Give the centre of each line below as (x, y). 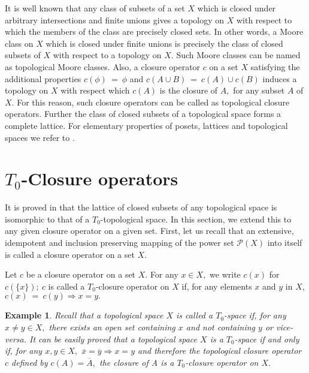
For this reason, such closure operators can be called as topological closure (153, 102)
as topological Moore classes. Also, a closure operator (103, 66)
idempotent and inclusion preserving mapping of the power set (119, 243)
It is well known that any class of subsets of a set (95, 8)
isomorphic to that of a (47, 219)
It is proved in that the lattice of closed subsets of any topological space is (141, 207)
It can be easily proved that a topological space (113, 339)
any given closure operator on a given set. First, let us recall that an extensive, (149, 231)
